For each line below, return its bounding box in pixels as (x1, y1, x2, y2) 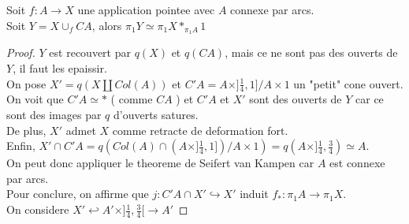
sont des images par (6, 106, 102, 123)
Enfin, (6, 137, 35, 154)
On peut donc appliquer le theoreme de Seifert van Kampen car (6, 155, 314, 171)
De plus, (6, 121, 46, 138)
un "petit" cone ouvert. (293, 75, 403, 91)
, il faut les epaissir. (13, 60, 107, 77)
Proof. (6, 44, 35, 61)
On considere (6, 201, 69, 218)
